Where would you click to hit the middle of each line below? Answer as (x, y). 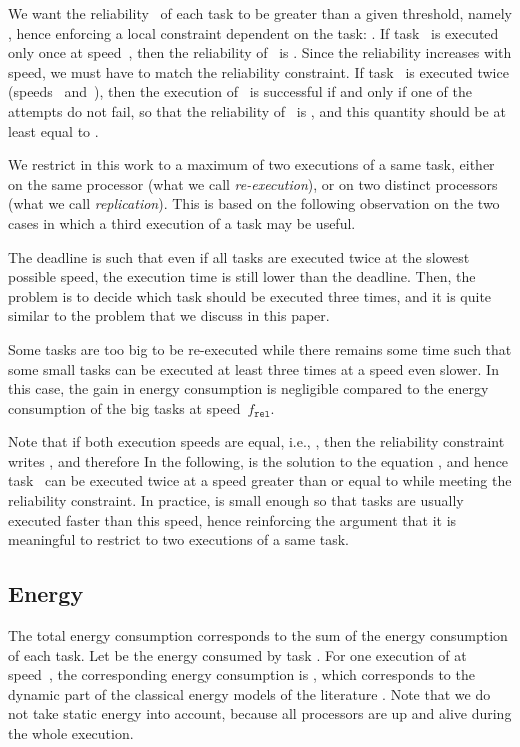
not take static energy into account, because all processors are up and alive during (260, 713)
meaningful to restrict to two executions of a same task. (179, 539)
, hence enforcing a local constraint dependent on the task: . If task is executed (253, 32)
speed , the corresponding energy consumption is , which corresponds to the (241, 674)
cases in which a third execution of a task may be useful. (182, 222)
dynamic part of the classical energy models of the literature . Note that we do (249, 693)
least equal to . (53, 130)
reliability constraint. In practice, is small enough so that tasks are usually (236, 500)
